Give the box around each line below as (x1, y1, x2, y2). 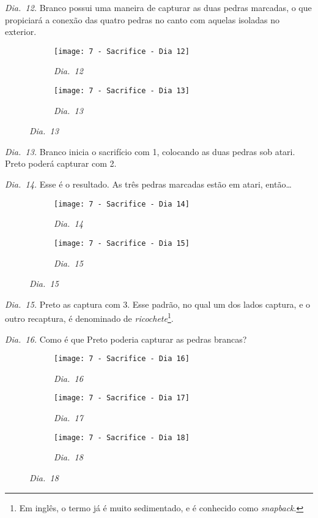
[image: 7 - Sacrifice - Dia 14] (54, 199, 190, 208)
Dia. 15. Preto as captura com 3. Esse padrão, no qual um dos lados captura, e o (5, 297, 311, 310)
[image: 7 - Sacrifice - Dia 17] (54, 394, 190, 403)
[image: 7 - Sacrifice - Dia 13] (54, 86, 190, 96)
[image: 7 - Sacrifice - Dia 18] (54, 433, 190, 442)
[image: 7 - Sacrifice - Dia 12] (54, 47, 190, 56)
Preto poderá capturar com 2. (5, 157, 117, 170)
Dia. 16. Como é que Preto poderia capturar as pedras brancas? (5, 332, 247, 345)
